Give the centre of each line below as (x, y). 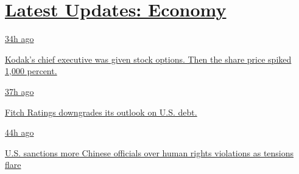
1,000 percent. (31, 71)
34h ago (19, 39)
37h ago (19, 91)
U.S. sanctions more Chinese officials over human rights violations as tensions (149, 152)
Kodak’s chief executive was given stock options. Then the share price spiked (148, 59)
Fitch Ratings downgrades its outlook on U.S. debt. (101, 112)
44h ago (19, 132)
